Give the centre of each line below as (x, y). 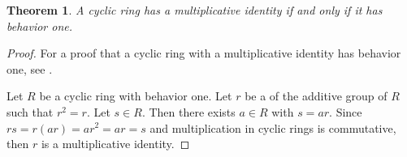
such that (30, 111)
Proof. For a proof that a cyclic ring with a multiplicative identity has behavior (204, 53)
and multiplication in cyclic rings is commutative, (273, 127)
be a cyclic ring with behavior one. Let (136, 96)
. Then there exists (188, 111)
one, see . (30, 68)
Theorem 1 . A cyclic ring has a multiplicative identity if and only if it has (195, 10)
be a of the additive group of (316, 96)
